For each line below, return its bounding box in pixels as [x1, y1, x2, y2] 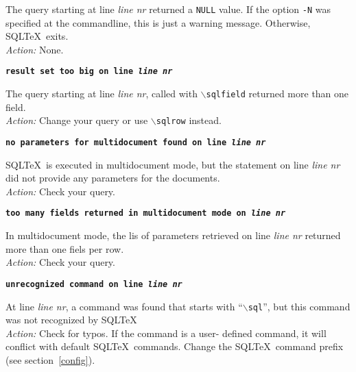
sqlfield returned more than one [206, 86, 349, 101]
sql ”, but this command [248, 299, 351, 313]
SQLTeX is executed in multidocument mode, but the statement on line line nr [5, 157, 340, 171]
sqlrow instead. [156, 113, 222, 127]
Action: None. [5, 42, 64, 56]
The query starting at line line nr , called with [5, 86, 198, 101]
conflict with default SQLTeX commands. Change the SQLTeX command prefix [5, 339, 344, 354]
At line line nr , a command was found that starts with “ [5, 299, 243, 313]
